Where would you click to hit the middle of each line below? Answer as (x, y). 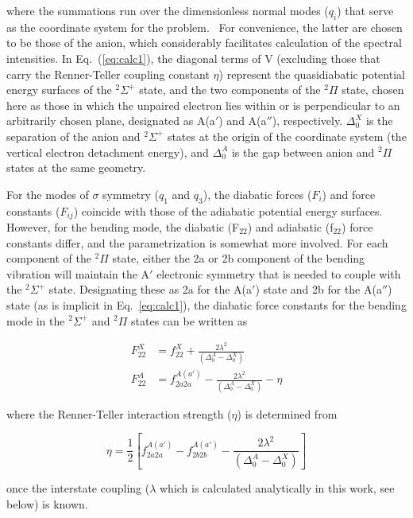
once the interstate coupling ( (78, 488)
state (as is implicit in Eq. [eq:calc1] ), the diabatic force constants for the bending (206, 304)
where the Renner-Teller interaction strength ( (119, 413)
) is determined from (287, 413)
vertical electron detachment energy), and (108, 152)
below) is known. (47, 503)
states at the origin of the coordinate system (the (287, 136)
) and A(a (243, 121)
